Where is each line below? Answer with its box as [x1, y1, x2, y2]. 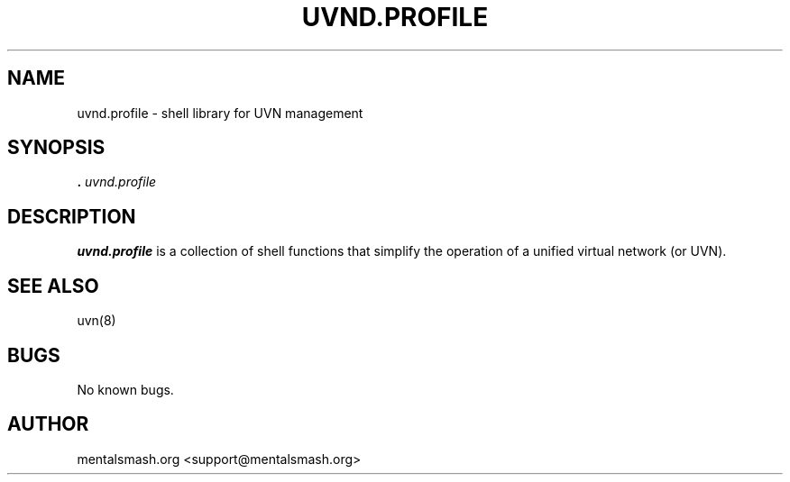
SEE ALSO [7, 274, 99, 297]
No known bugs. [77, 381, 174, 397]
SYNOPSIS [7, 136, 106, 159]
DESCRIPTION [7, 205, 136, 228]
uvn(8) [77, 313, 116, 329]
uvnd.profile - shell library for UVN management [77, 105, 363, 121]
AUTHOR [7, 413, 89, 436]
